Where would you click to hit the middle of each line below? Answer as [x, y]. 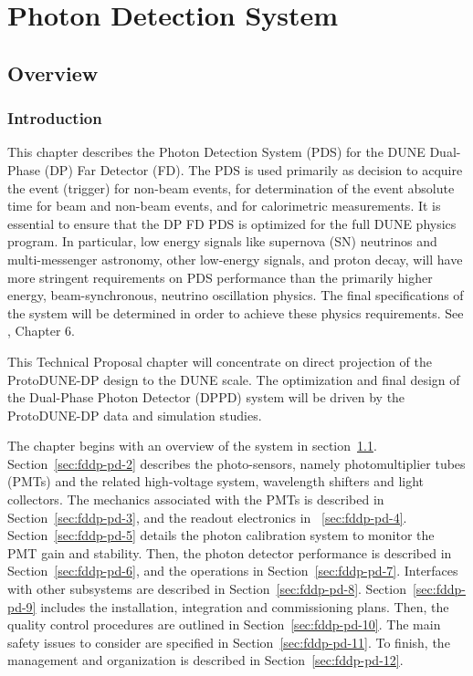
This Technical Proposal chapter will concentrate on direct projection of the [220, 361]
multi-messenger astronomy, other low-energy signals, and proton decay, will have [235, 259]
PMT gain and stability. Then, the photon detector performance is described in [230, 552]
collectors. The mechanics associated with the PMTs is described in [196, 499]
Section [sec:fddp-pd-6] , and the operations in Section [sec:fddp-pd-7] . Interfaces [233, 571]
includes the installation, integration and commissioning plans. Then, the [245, 606]
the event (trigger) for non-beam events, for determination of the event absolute [231, 187]
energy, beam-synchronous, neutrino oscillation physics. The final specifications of [236, 295]
